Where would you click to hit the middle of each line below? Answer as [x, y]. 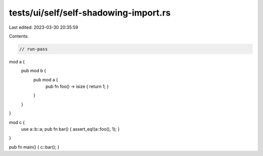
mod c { [17, 122]
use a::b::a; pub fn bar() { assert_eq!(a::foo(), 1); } [70, 129]
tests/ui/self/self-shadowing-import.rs [90, 13]
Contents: [19, 36]
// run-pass [34, 49]
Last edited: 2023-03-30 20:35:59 [44, 27]
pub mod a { [46, 79]
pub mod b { [34, 71]
